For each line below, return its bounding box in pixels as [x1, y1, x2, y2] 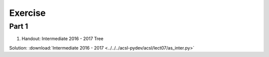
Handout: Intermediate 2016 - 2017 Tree [21, 36, 104, 42]
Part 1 [9, 22, 28, 31]
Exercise [9, 7, 46, 18]
